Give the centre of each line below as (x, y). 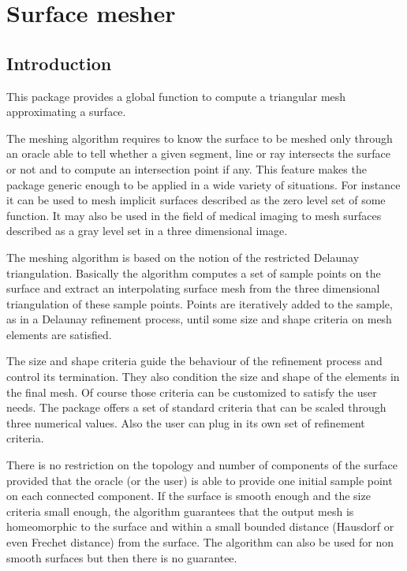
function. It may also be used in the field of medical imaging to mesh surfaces (194, 215)
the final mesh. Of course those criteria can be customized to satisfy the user (192, 392)
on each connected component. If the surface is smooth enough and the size (189, 496)
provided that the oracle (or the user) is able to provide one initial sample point (200, 480)
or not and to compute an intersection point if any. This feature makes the (187, 168)
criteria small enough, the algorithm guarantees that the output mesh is (180, 511)
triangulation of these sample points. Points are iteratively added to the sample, (200, 303)
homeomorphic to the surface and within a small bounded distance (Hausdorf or (200, 526)
